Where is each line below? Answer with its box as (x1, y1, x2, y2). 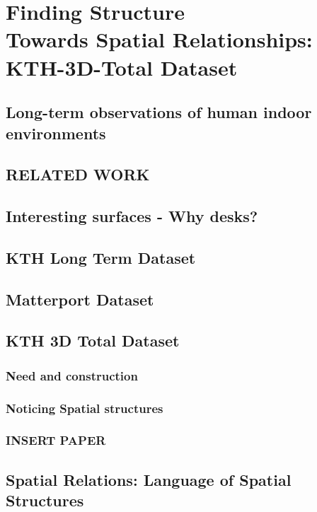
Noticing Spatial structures (6, 399, 163, 417)
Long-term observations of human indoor (6, 101, 312, 123)
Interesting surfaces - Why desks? (6, 205, 258, 227)
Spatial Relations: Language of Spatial (6, 468, 292, 490)
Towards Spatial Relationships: (6, 25, 313, 54)
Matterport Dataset (6, 288, 154, 310)
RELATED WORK (6, 163, 150, 185)
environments (6, 122, 106, 144)
